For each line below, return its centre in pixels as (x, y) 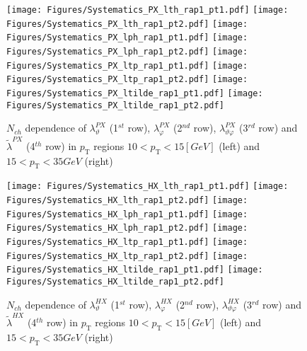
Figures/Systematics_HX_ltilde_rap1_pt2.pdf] (115, 281)
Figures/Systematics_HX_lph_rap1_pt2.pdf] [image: (127, 228)
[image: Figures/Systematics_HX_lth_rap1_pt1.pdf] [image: (147, 186)
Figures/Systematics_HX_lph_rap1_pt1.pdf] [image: (127, 214)
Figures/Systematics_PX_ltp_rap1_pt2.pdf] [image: (127, 80)
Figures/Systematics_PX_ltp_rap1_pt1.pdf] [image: (127, 65)
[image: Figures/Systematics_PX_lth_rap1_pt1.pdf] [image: (147, 10)
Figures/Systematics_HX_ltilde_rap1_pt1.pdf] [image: (135, 270)
